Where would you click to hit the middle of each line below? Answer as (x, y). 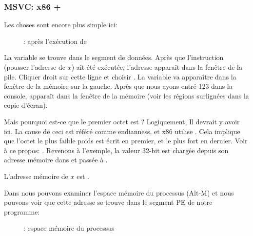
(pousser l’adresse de (35, 67)
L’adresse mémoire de (36, 176)
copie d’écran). (26, 105)
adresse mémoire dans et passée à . (56, 160)
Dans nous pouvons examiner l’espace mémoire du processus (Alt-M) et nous (119, 192)
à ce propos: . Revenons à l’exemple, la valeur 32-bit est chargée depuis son (116, 150)
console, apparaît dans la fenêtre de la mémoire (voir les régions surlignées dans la (126, 95)
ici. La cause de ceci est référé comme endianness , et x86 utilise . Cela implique (122, 131)
